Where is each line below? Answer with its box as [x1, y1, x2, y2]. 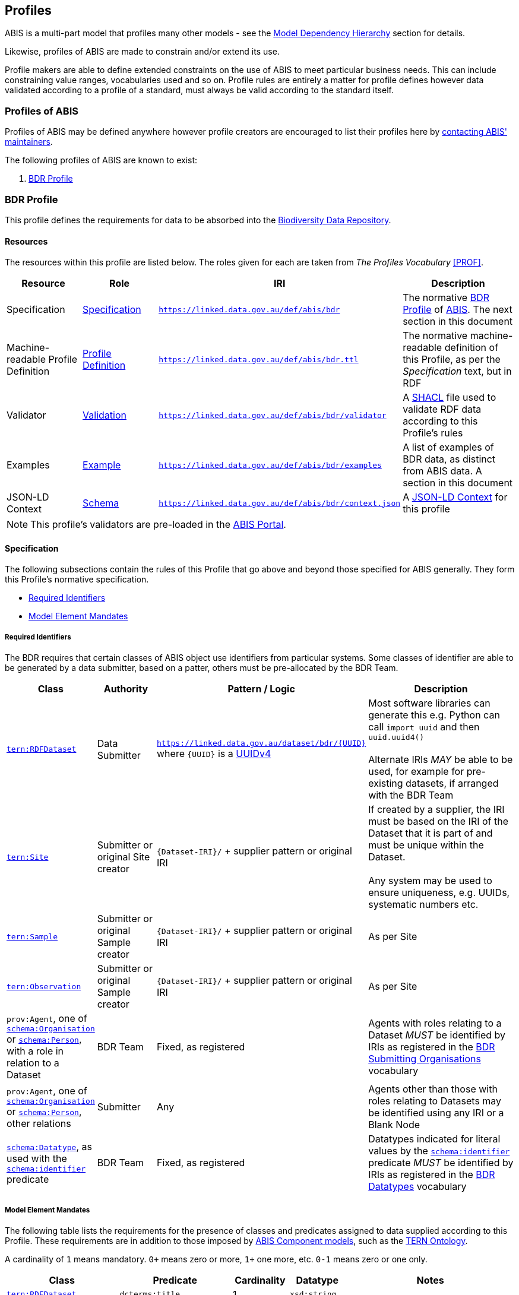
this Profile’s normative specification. [5, 574, 149, 585]
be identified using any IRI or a [368, 1107, 504, 1119]
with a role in [7, 1045, 64, 1057]
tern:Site [7, 852, 49, 862]
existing [368, 777, 403, 790]
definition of [444, 341, 499, 354]
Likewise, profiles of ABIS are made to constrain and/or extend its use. [5, 46, 280, 57]
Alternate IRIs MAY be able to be [368, 753, 513, 766]
